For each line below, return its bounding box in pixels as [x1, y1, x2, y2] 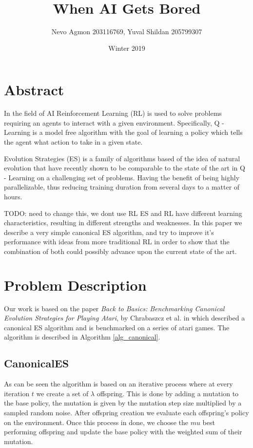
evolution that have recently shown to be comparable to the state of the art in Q [4, 163, 245, 173]
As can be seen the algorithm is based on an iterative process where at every [4, 379, 233, 389]
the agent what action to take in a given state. [4, 137, 143, 147]
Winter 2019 [108, 43, 145, 53]
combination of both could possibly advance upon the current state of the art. [4, 246, 237, 256]
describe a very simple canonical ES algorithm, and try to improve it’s [4, 227, 214, 237]
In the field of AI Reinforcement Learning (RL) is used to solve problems [4, 108, 222, 118]
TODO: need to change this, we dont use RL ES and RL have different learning [4, 208, 242, 218]
